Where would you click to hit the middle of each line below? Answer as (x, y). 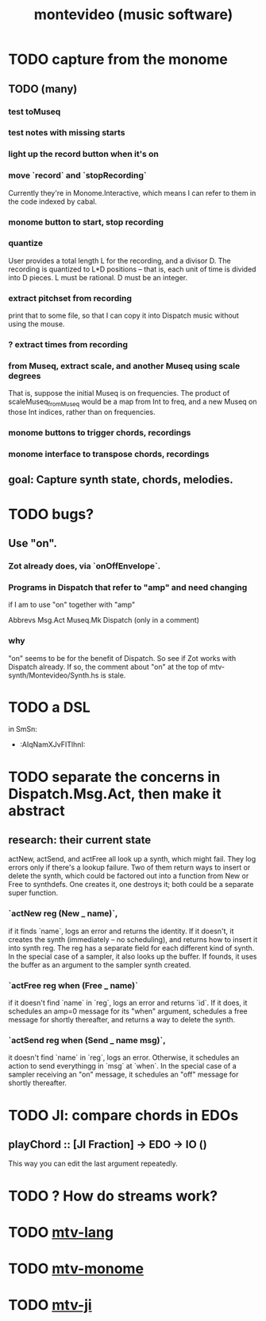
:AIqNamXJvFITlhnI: (52, 745)
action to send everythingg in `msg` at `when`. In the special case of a (122, 1066)
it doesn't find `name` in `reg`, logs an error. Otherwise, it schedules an (124, 1057)
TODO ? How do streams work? (113, 1196)
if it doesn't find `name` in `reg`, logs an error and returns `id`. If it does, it (128, 1003)
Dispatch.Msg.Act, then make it (115, 793)
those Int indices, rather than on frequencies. (82, 412)
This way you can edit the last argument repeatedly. (93, 1163)
